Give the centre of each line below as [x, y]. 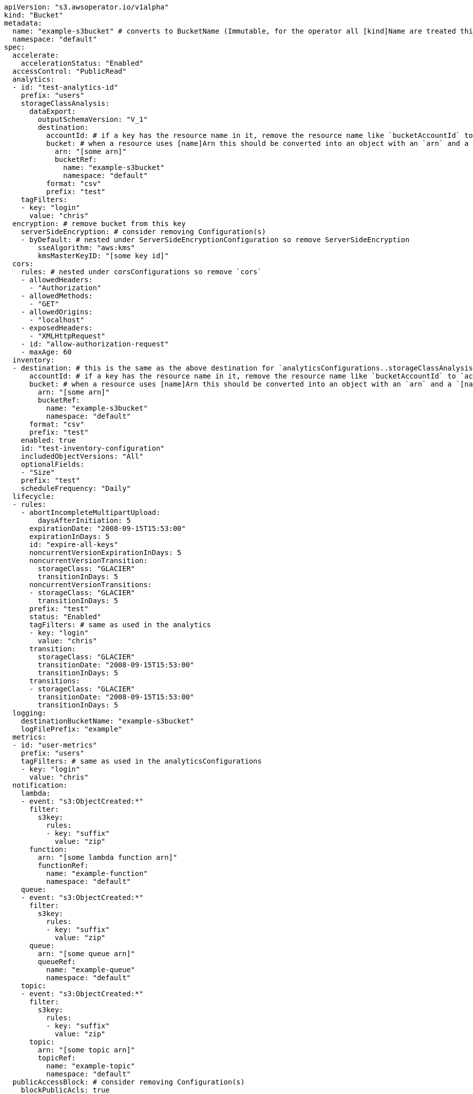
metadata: [23, 23]
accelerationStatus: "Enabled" [82, 63]
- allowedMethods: [57, 296]
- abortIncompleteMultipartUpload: [90, 512]
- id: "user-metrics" [55, 745]
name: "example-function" [97, 873]
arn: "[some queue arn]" [86, 954]
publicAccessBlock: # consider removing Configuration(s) [129, 1082]
